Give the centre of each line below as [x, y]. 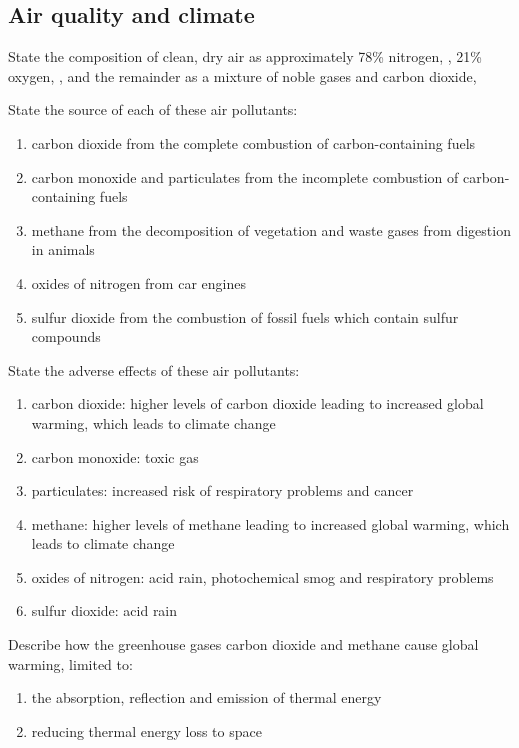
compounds [66, 336]
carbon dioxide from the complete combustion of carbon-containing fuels [253, 142]
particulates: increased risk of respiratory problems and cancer [222, 490]
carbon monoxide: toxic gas [115, 456]
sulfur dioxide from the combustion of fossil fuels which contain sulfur [245, 316]
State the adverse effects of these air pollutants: [154, 369]
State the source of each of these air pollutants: [153, 109]
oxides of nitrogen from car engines [138, 282]
